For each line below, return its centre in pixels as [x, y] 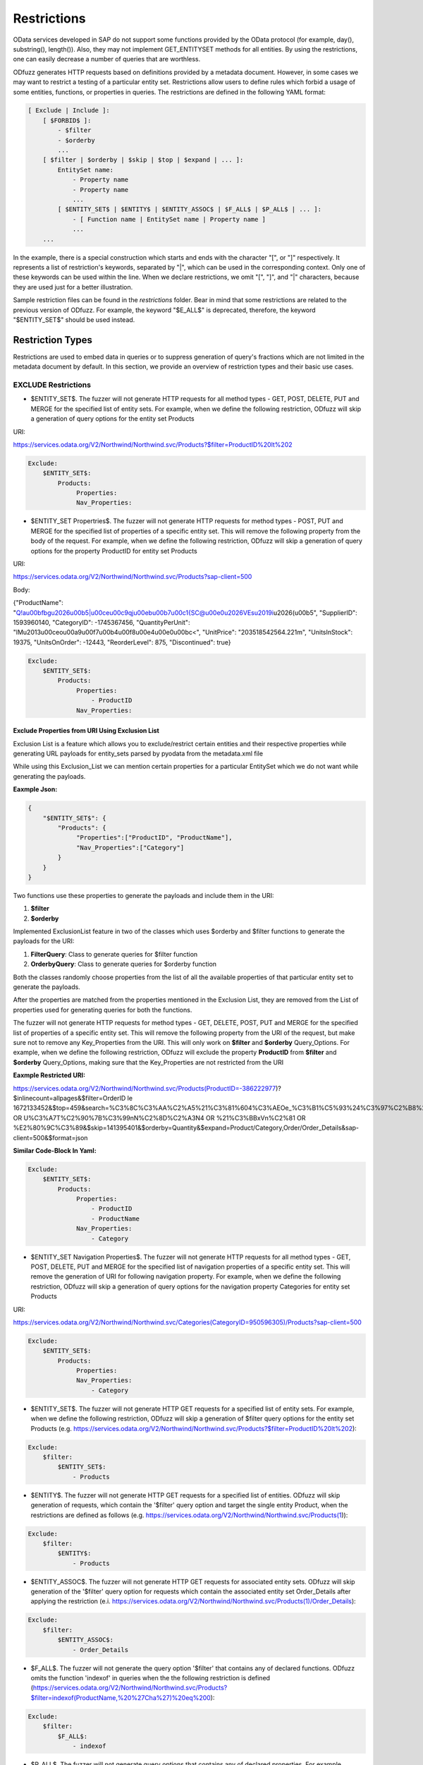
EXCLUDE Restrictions [52, 385]
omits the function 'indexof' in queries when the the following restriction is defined [151, 1678]
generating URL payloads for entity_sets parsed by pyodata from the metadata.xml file [138, 754]
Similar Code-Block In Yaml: [55, 1150]
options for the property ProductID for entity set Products [114, 551]
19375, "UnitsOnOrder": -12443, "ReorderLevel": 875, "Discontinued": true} [122, 642]
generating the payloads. [49, 776]
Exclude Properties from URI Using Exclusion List [86, 731]
